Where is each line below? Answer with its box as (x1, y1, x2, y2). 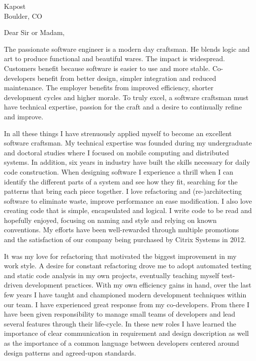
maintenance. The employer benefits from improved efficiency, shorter (4, 82, 214, 93)
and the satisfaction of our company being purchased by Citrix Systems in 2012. (4, 234, 246, 245)
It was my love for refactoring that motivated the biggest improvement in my (4, 251, 237, 261)
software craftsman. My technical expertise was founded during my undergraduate (4, 138, 252, 148)
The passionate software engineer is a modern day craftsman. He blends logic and (4, 43, 250, 54)
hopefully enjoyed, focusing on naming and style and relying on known (4, 215, 217, 225)
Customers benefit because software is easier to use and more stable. (4, 63, 210, 73)
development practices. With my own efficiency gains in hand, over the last (25, 280, 252, 290)
